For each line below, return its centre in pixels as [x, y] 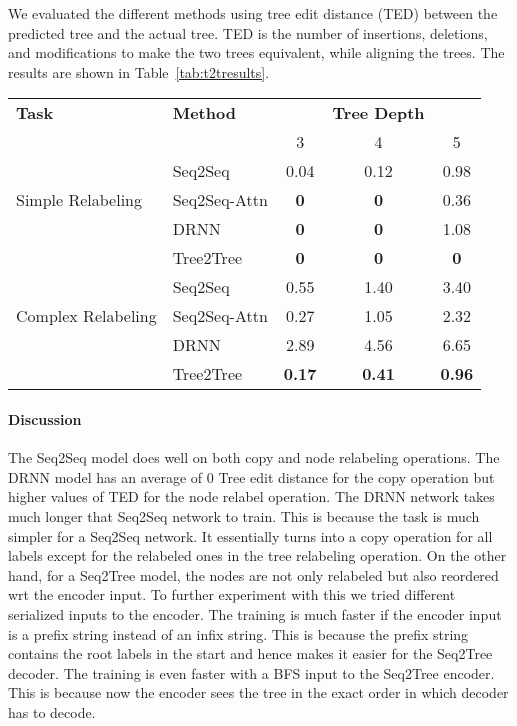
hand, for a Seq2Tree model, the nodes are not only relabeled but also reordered [253, 574]
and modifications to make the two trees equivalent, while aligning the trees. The [256, 52]
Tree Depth [378, 113]
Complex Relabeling [86, 316]
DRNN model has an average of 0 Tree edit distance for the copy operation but [251, 476]
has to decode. [52, 711]
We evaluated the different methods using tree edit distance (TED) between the [253, 13]
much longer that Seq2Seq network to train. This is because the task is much [244, 515]
